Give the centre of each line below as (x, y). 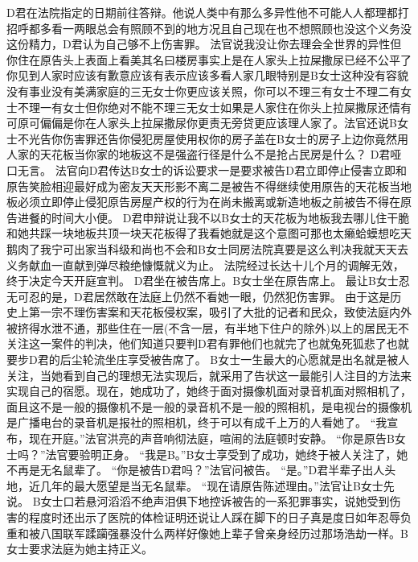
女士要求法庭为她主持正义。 (80, 549)
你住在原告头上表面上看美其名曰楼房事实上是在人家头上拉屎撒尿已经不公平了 (209, 59)
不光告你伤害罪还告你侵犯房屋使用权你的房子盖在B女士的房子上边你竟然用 (213, 138)
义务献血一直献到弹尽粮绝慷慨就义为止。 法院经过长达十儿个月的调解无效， (205, 264)
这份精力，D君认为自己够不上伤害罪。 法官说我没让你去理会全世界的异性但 (204, 44)
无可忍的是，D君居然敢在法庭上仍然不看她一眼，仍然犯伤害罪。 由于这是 (199, 296)
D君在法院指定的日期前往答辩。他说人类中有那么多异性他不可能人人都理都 (202, 12)
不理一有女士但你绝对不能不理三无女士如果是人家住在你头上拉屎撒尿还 (203, 107)
